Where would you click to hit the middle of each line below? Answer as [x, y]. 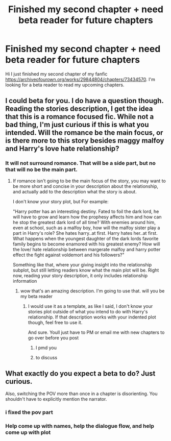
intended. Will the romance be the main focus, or [84, 133]
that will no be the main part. [41, 169]
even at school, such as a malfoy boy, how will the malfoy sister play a [86, 228]
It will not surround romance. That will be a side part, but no [80, 163]
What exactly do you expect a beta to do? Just [80, 374]
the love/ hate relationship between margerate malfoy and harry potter [87, 249]
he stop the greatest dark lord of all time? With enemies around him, [84, 222]
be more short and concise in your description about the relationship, [85, 186]
